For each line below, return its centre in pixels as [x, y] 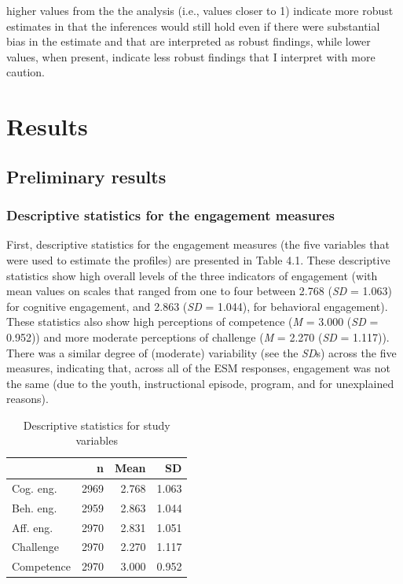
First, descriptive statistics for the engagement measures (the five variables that [198, 244]
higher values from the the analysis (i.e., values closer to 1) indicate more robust [200, 10]
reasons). [27, 399]
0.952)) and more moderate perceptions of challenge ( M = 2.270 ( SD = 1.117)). [198, 336]
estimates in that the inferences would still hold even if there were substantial [193, 26]
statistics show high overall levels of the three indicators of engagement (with [192, 275]
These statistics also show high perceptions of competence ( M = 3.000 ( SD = [192, 322]
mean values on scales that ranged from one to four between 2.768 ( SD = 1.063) [199, 291]
